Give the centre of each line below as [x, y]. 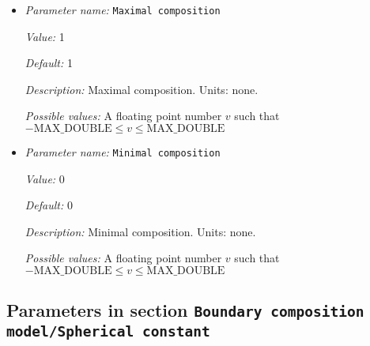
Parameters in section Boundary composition [185, 310]
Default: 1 [49, 63]
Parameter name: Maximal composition [123, 9]
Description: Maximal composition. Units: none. [142, 89]
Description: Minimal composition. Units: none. [140, 231]
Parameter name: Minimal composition [123, 152]
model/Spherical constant [108, 332]
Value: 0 [45, 178]
